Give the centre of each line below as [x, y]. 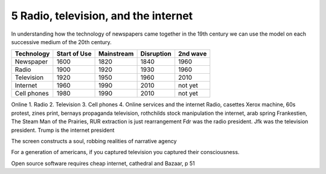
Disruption [156, 54]
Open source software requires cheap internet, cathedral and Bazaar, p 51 [103, 163]
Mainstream [116, 54]
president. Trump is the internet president [63, 130]
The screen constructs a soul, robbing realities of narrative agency [94, 141]
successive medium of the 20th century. [61, 42]
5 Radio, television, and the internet [102, 16]
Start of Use [74, 54]
